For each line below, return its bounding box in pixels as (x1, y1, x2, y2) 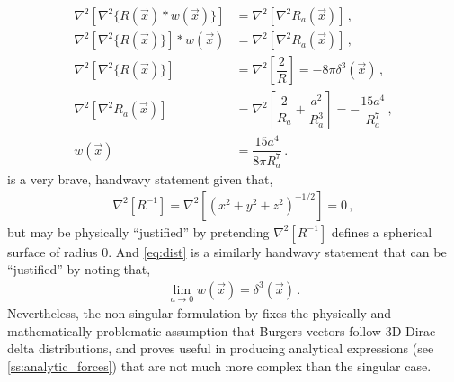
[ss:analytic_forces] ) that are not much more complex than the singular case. (7, 356, 432, 375)
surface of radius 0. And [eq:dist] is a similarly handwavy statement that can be (7, 242, 447, 261)
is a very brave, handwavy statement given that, (7, 170, 273, 189)
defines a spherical (331, 222, 432, 241)
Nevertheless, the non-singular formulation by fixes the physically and (7, 304, 392, 323)
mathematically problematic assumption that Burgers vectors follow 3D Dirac (7, 321, 436, 340)
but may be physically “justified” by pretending (7, 222, 270, 241)
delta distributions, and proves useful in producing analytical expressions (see (7, 339, 434, 358)
